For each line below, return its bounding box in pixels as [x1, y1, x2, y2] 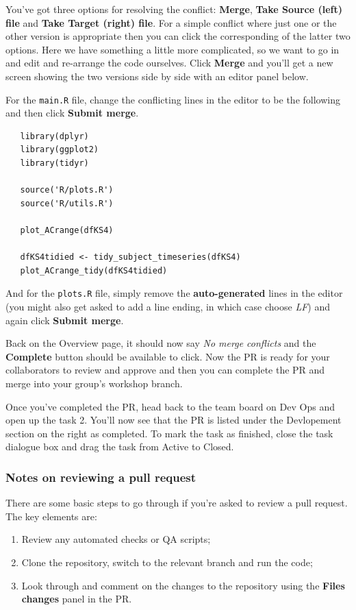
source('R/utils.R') [20, 198, 114, 208]
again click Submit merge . [5, 313, 124, 327]
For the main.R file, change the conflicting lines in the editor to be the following [5, 92, 340, 106]
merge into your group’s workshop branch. [5, 376, 183, 390]
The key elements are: [5, 509, 97, 523]
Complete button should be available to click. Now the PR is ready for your [5, 349, 330, 363]
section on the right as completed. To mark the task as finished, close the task [5, 426, 333, 440]
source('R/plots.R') [20, 185, 114, 195]
